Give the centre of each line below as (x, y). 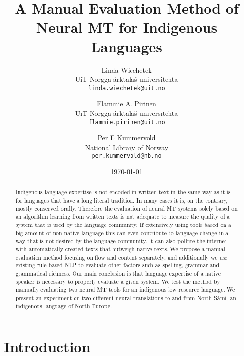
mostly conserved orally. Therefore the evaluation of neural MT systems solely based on (126, 208)
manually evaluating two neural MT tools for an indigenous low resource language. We (125, 290)
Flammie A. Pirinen (127, 103)
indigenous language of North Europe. (64, 306)
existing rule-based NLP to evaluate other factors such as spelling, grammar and (117, 265)
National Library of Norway (127, 147)
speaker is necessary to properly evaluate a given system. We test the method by (118, 281)
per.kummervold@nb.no (127, 156)
